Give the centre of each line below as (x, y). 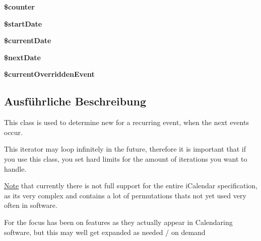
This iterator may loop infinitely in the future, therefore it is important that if (125, 149)
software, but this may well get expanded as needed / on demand (105, 232)
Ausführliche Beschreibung (75, 101)
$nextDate (22, 57)
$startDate (23, 23)
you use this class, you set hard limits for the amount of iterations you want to (126, 158)
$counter (19, 7)
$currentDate (28, 40)
